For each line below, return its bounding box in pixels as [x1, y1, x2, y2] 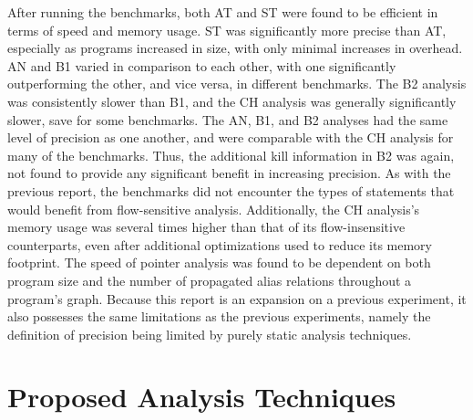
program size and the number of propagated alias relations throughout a [7, 270, 412, 289]
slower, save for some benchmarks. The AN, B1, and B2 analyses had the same [7, 110, 448, 129]
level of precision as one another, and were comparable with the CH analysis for [7, 128, 454, 147]
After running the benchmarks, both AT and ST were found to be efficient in [7, 3, 438, 21]
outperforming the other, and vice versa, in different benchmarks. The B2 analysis [7, 74, 467, 93]
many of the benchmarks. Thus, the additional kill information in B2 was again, [7, 145, 455, 164]
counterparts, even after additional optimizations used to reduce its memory [7, 235, 433, 254]
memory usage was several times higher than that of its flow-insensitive [7, 217, 406, 236]
